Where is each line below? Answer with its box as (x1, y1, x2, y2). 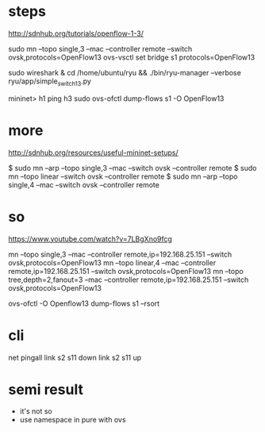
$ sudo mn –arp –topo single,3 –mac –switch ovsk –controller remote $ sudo (8, 163, 257, 172)
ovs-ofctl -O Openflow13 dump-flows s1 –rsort (8, 299, 160, 308)
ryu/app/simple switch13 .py (8, 76, 91, 87)
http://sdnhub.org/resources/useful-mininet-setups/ (8, 148, 179, 157)
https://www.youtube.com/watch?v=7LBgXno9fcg (8, 233, 173, 244)
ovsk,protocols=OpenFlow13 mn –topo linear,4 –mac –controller (8, 257, 217, 268)
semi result (8, 380, 83, 399)
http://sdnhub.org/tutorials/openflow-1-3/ (8, 29, 144, 38)
